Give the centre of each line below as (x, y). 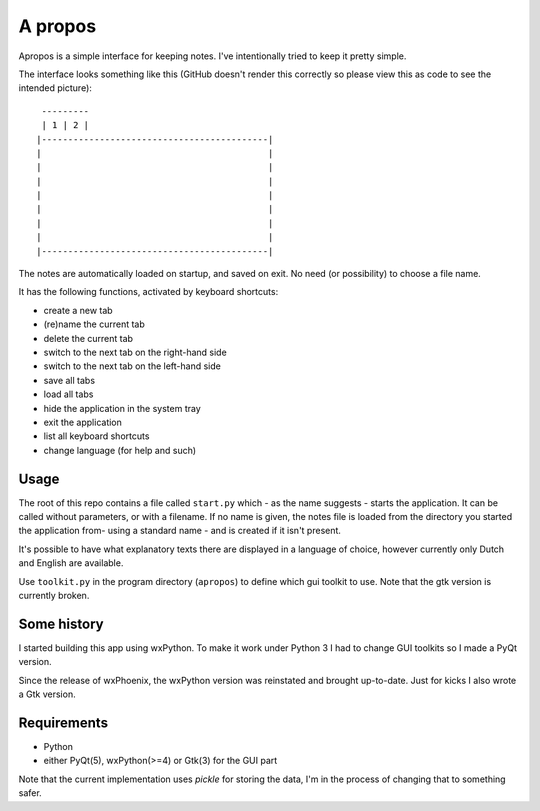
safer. (30, 793)
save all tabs (69, 380)
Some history (61, 623)
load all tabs (68, 394)
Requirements (63, 722)
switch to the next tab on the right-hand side (135, 352)
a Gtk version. (47, 694)
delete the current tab (88, 338)
